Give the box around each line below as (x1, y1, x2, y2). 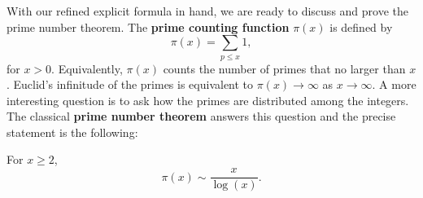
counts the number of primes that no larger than (163, 59, 406, 77)
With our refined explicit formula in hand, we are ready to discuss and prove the (7, 2, 408, 19)
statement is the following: (7, 123, 138, 140)
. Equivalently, (51, 59, 123, 77)
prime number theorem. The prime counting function (7, 18, 290, 35)
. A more (372, 76, 416, 93)
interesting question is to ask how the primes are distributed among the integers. (7, 91, 409, 108)
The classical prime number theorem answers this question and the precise (7, 108, 396, 125)
